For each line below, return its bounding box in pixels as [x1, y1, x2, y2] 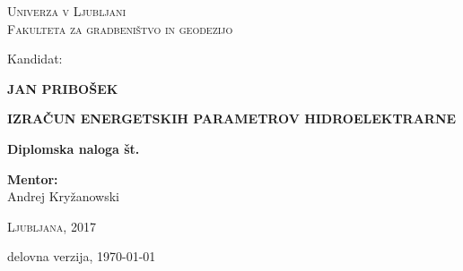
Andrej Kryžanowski [7, 187, 120, 206]
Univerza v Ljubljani [7, 2, 127, 20]
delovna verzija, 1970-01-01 [7, 247, 156, 266]
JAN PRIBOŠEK [7, 79, 118, 97]
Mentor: [7, 169, 58, 188]
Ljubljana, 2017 [7, 216, 96, 235]
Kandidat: [7, 49, 63, 68]
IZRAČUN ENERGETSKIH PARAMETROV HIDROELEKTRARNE [7, 109, 457, 128]
